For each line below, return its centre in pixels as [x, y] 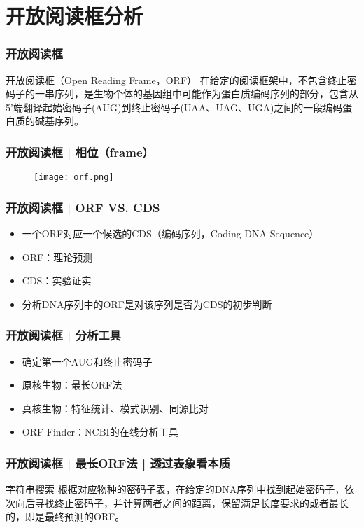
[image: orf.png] [74, 178]
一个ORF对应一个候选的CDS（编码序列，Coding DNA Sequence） [170, 234]
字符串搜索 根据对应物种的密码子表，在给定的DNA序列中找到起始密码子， [175, 489]
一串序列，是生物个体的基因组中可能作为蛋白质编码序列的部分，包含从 [196, 93]
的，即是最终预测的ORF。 [65, 516]
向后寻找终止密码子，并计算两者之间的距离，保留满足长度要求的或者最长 [182, 502]
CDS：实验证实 [57, 280]
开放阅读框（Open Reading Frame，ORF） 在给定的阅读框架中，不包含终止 [176, 79]
